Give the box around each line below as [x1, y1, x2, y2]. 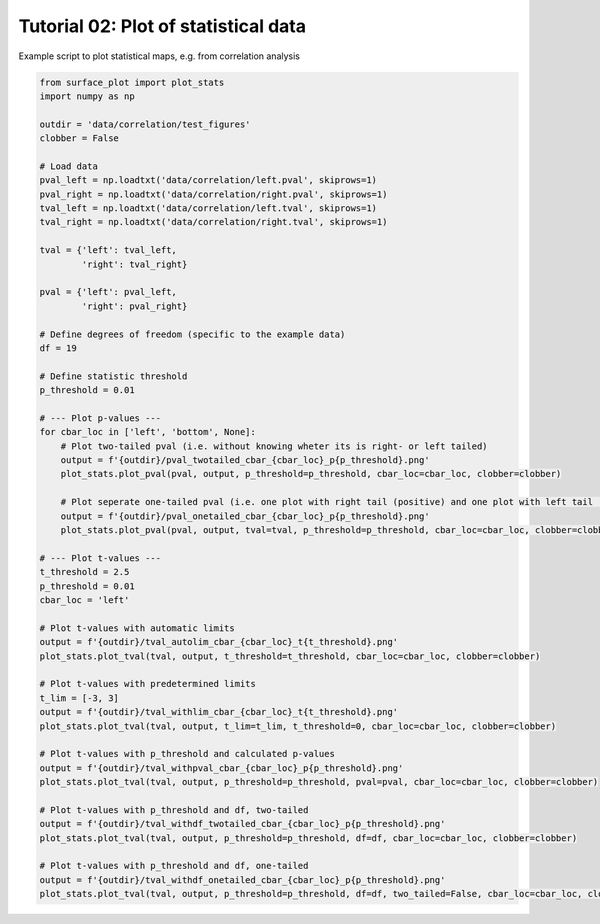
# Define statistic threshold [39, 370, 188, 382]
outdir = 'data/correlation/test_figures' [39, 118, 251, 130]
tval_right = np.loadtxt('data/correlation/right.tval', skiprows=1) [39, 216, 388, 228]
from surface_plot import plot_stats [39, 76, 225, 88]
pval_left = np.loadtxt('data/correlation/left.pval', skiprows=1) [39, 175, 378, 186]
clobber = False [39, 133, 120, 144]
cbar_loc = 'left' [39, 594, 130, 605]
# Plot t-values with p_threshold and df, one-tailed [39, 860, 309, 872]
